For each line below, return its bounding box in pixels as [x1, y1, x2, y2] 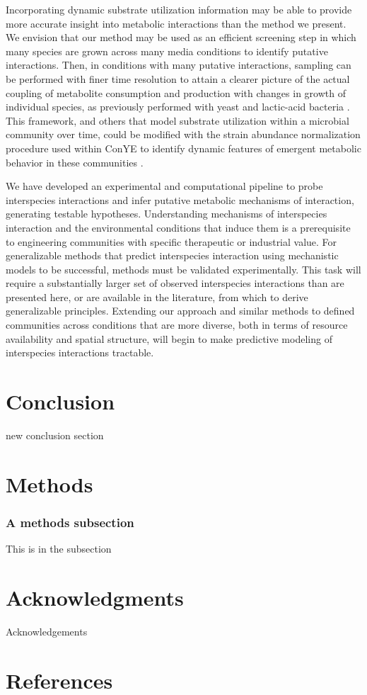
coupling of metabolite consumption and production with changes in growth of [6, 85, 346, 100]
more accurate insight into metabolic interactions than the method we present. [6, 16, 346, 30]
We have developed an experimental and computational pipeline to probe [6, 179, 323, 193]
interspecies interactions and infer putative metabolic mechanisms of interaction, [6, 192, 354, 207]
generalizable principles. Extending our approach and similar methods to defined [6, 303, 355, 318]
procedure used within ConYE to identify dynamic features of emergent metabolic [6, 140, 361, 155]
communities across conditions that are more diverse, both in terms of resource [6, 317, 348, 332]
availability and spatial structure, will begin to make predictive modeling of [6, 331, 332, 346]
